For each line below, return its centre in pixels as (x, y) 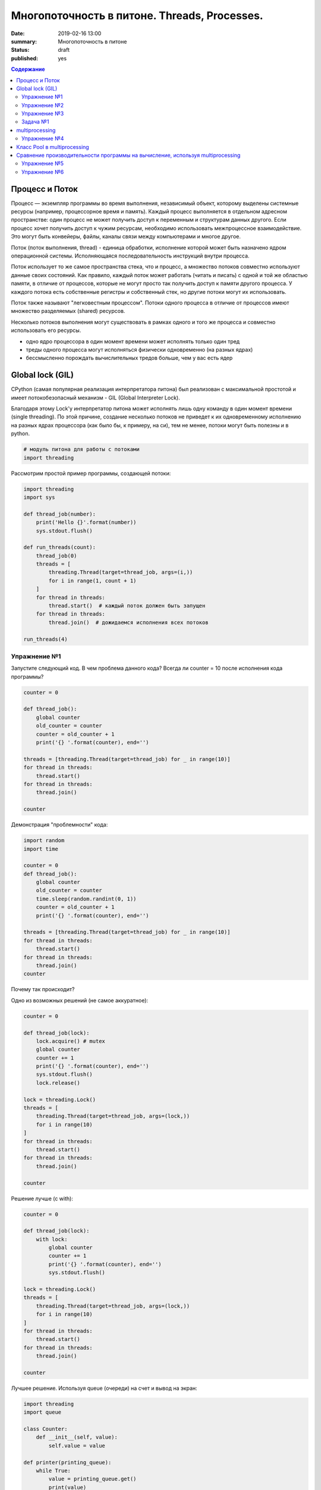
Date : (18, 33)
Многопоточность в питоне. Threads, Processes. (137, 15)
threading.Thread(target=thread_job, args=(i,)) (121, 572)
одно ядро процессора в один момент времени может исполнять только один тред (133, 341)
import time (41, 849)
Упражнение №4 (43, 139)
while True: (53, 1471)
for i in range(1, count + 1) (92, 581)
